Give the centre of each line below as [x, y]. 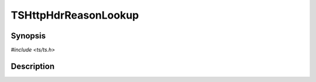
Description [33, 66]
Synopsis [28, 36]
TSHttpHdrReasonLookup [75, 15]
